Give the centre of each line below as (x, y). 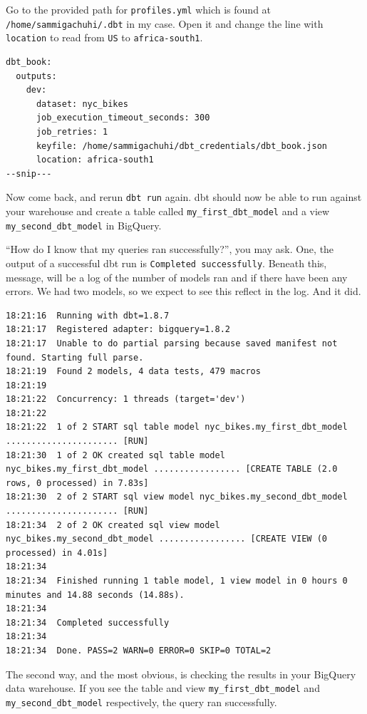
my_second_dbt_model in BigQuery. (84, 225)
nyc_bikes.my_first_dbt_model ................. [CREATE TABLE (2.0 (172, 469)
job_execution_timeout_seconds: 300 (123, 118)
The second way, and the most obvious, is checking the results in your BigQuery (181, 674)
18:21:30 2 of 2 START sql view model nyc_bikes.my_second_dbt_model (177, 497)
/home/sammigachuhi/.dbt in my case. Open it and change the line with (165, 23)
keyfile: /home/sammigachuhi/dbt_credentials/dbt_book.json (182, 146)
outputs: (36, 76)
